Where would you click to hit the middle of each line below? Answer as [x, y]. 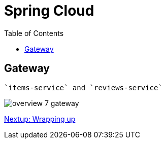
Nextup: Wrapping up [40, 119]
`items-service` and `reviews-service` [83, 87]
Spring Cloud [49, 11]
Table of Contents [34, 33]
